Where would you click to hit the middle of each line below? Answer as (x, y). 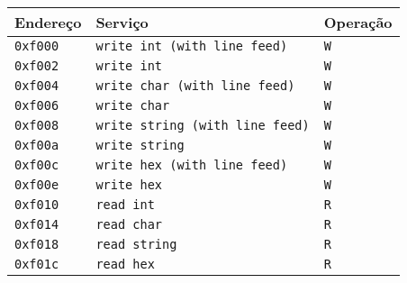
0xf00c (37, 165)
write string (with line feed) (203, 125)
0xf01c (37, 264)
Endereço (48, 22)
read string (136, 244)
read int (125, 205)
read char (129, 224)
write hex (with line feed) (192, 165)
